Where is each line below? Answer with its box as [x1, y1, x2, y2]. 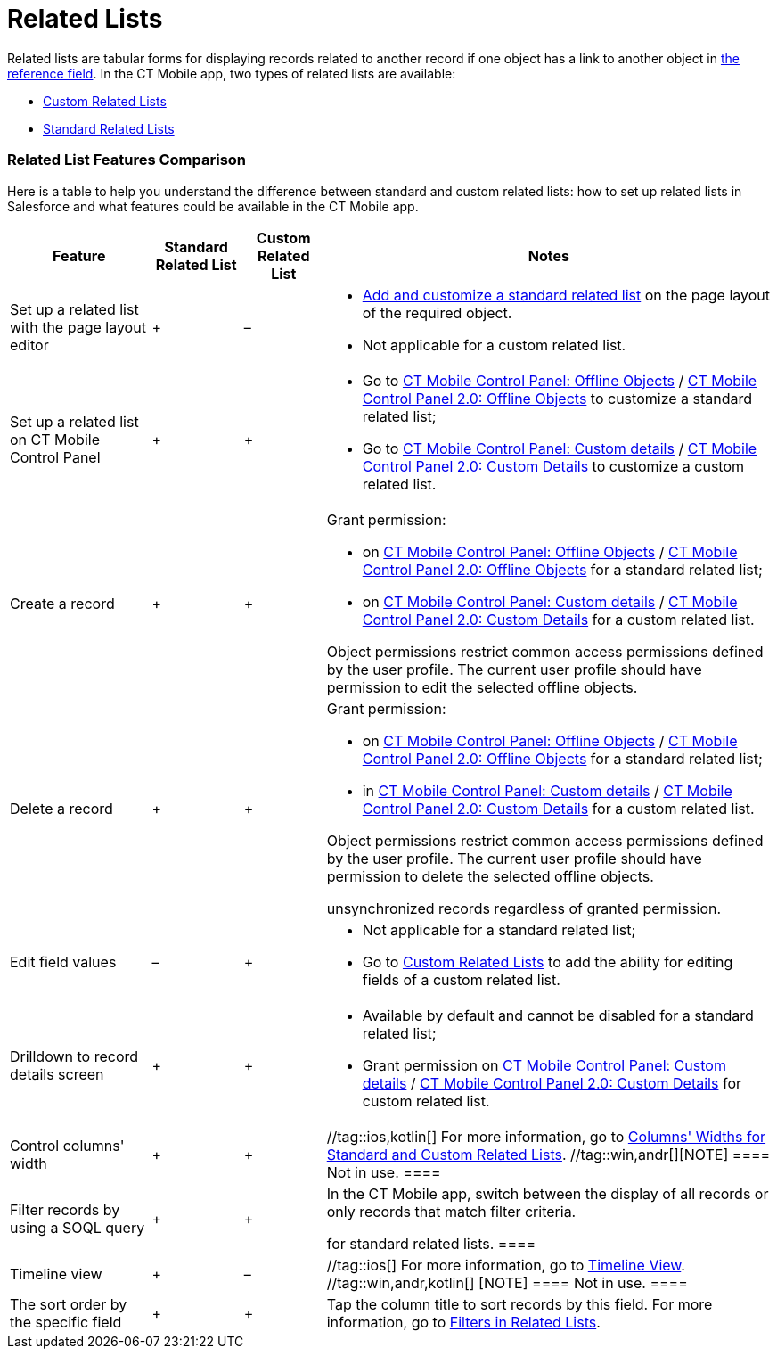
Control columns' [10, 1136, 125, 1155]
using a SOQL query [10, 1218, 145, 1237]
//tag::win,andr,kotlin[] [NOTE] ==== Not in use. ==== [326, 1273, 688, 1292]
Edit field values [10, 952, 117, 971]
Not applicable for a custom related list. [362, 335, 626, 354]
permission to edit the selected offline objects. [326, 678, 638, 696]
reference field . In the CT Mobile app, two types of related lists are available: [7, 65, 456, 81]
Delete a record [10, 799, 113, 818]
